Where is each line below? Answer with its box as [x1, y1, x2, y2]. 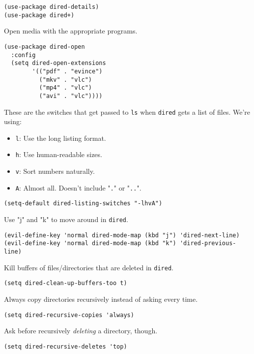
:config [11, 51, 36, 59]
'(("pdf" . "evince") [32, 67, 103, 75]
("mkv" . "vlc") [39, 76, 92, 83]
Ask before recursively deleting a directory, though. [4, 325, 158, 336]
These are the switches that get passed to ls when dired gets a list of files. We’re [4, 106, 251, 117]
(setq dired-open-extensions [11, 60, 106, 67]
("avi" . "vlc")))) [39, 92, 103, 99]
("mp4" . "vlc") [39, 84, 92, 92]
